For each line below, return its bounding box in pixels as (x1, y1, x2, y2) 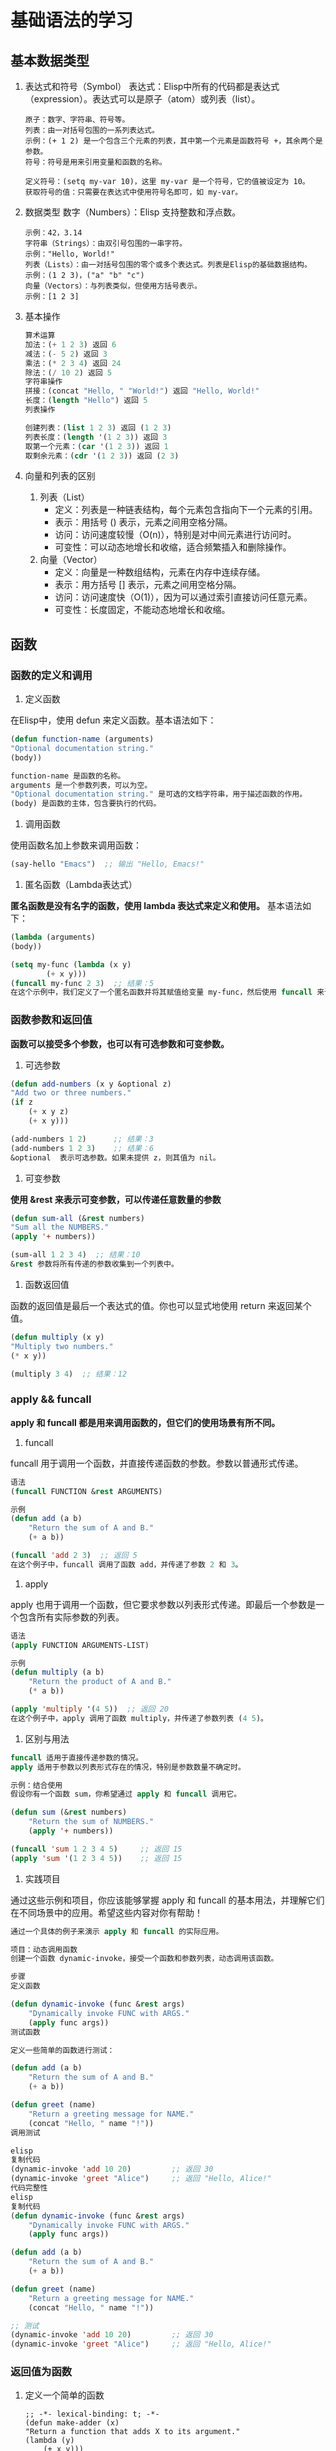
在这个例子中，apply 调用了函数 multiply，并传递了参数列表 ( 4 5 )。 (10, 1713, 268, 1723)
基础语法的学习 (10, 9, 134, 32)
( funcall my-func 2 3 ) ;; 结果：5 (10, 978, 155, 988)
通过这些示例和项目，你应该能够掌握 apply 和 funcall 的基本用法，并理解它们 (10, 1894, 325, 1906)
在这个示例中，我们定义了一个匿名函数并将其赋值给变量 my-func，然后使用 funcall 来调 (10, 987, 333, 998)
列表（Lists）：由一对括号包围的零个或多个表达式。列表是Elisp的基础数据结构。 (24, 260, 312, 270)
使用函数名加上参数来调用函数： (10, 839, 142, 851)
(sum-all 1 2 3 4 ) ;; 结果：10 (10, 1250, 141, 1260)
